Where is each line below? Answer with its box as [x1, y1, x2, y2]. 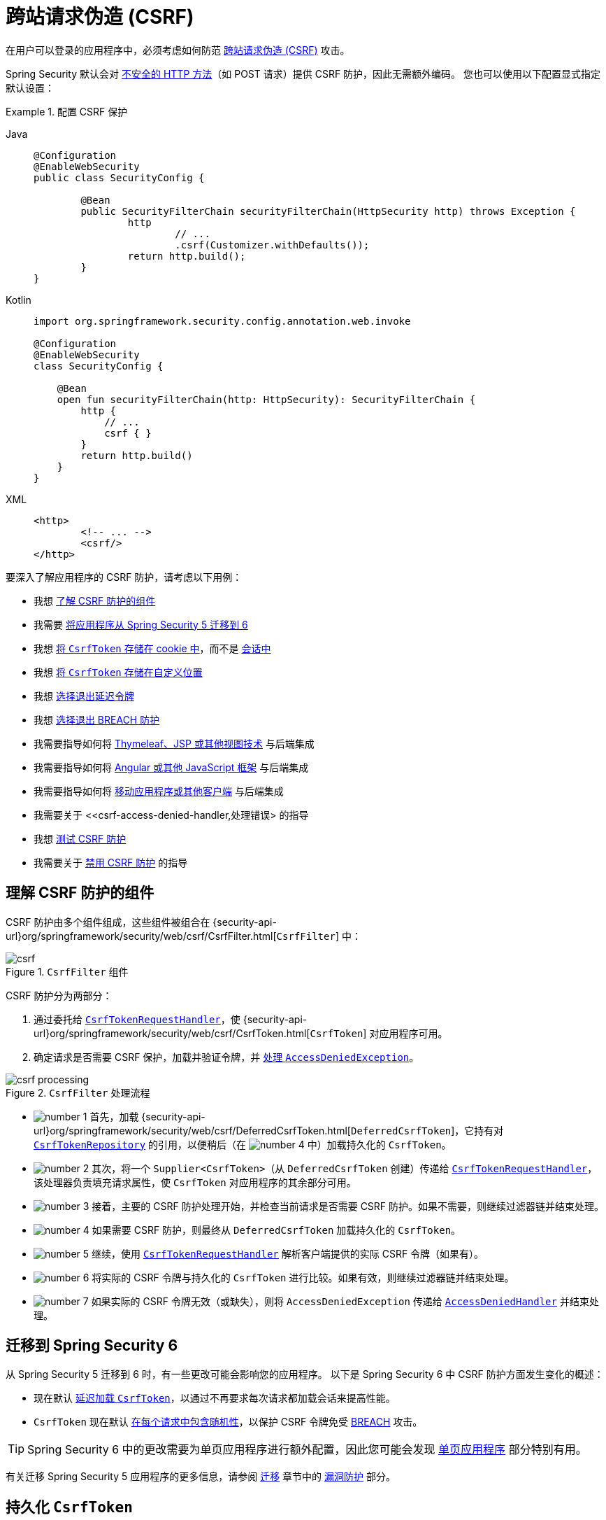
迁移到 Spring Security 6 [6, 1337, 178, 1355]
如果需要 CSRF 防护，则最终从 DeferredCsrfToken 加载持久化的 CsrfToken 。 [92, 1223, 461, 1236]
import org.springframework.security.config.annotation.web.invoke [34, 315, 411, 327]
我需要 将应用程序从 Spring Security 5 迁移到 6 [34, 618, 248, 631]
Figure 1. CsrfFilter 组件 [6, 965, 129, 978]
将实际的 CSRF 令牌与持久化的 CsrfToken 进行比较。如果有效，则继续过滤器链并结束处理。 [92, 1271, 514, 1283]
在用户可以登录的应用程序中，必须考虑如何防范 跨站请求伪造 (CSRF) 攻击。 [6, 43, 350, 56]
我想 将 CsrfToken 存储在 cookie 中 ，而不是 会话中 [34, 642, 271, 654]
